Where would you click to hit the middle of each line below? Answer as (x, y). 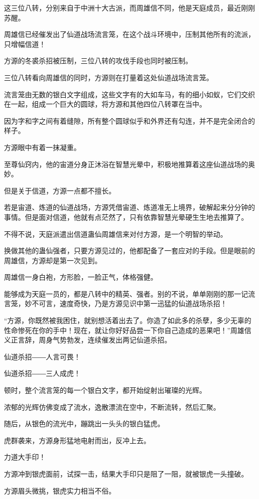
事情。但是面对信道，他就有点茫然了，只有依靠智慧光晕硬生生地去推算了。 (126, 217)
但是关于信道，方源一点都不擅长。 (60, 190)
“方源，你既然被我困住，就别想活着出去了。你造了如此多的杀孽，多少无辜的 (128, 320)
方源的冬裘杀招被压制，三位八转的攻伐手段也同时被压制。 (98, 61)
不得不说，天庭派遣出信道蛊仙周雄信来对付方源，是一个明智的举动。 (116, 234)
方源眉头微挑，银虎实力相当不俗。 (60, 490)
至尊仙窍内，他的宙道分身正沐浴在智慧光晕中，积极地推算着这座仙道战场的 (126, 164)
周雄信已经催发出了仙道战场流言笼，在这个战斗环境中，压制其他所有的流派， (129, 34)
